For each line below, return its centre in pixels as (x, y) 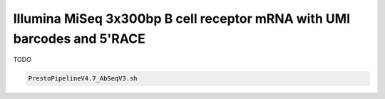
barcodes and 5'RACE (79, 38)
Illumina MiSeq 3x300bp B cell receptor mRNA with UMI (182, 19)
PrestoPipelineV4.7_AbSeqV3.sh (83, 79)
